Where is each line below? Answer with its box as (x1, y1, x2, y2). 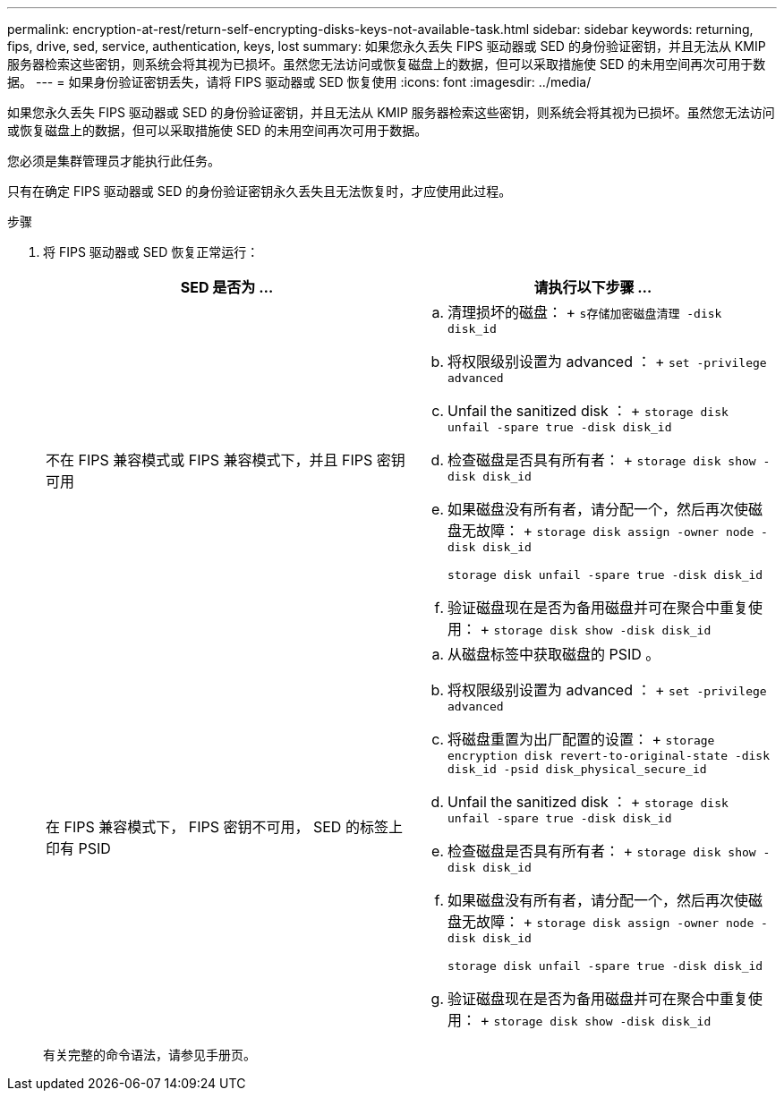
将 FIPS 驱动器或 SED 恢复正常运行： (43, 244, 260, 260)
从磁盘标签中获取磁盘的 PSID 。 (447, 645, 660, 663)
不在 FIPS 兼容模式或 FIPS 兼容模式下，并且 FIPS (46, 451, 373, 469)
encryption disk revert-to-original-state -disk (447, 749, 771, 762)
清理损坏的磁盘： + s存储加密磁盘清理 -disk (447, 303, 722, 321)
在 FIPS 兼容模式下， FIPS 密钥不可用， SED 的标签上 (46, 817, 403, 836)
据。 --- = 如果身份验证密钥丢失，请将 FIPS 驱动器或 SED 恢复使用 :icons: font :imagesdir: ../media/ (7, 74, 592, 89)
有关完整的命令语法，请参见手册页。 (43, 1047, 256, 1062)
